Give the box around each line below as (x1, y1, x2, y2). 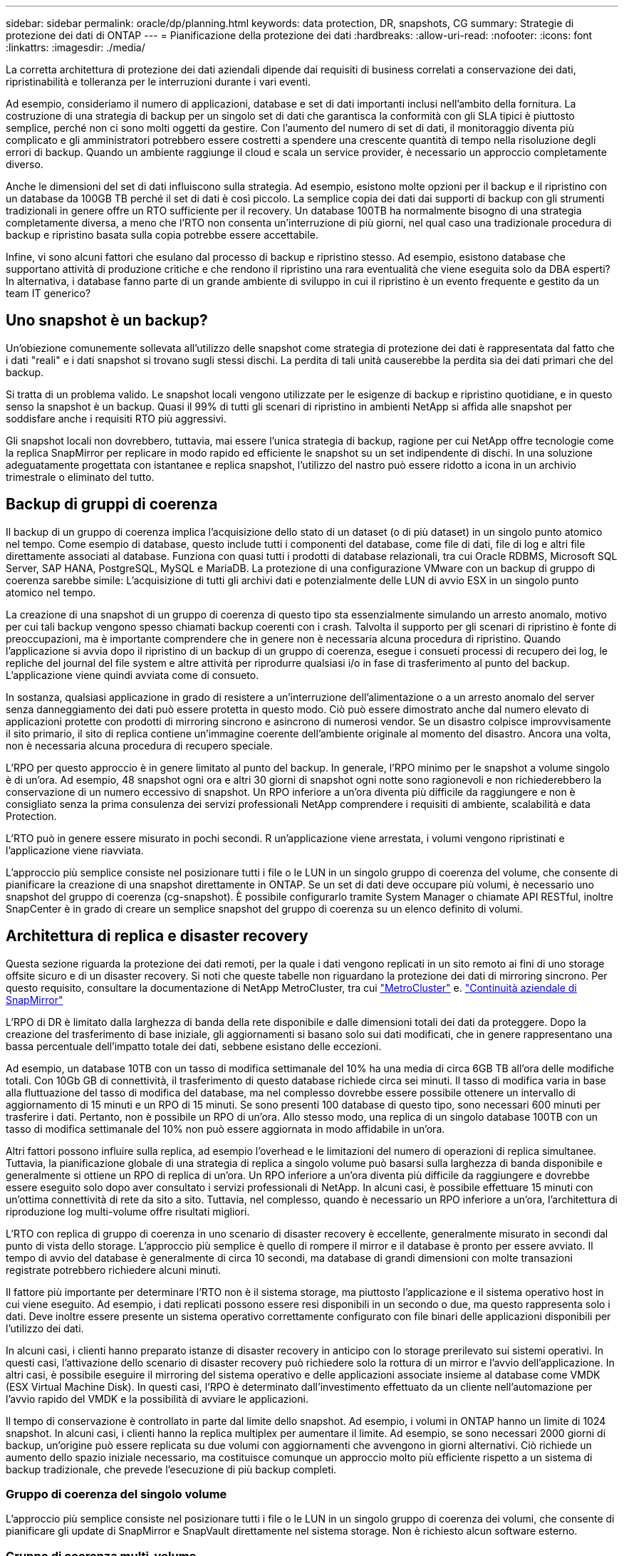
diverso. (6, 158, 43, 170)
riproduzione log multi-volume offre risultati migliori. (6, 1205, 250, 1218)
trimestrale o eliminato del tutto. (6, 470, 155, 483)
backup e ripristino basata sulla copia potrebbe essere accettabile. (6, 229, 318, 241)
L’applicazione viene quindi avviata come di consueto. (6, 668, 259, 681)
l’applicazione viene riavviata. (6, 844, 144, 856)
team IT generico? (6, 287, 91, 299)
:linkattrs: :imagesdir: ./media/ (6, 41, 145, 53)
